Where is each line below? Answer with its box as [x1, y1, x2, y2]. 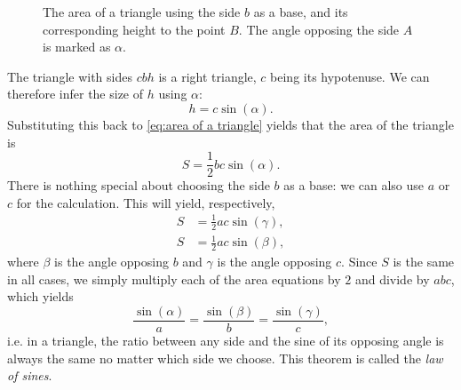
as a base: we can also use [283, 176, 425, 195]
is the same [393, 252, 455, 271]
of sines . [7, 366, 52, 385]
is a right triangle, [158, 67, 257, 85]
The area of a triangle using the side [43, 3, 241, 20]
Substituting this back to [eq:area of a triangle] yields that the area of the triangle [7, 115, 454, 133]
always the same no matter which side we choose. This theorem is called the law [7, 348, 443, 367]
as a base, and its [253, 3, 348, 20]
